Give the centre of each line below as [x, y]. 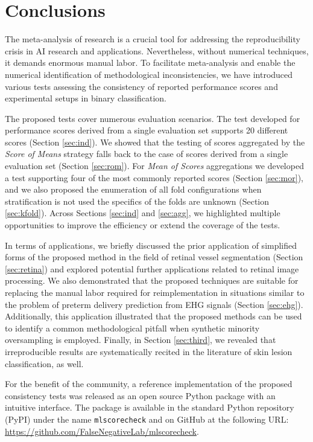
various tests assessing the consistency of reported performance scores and [141, 86]
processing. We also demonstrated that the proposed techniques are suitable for [152, 280]
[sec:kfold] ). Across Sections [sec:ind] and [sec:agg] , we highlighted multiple [143, 213]
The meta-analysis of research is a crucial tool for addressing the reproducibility [153, 39]
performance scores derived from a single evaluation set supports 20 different [147, 130]
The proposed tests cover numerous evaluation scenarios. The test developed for [153, 118]
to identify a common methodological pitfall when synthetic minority [132, 328]
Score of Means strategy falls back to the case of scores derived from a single [147, 154]
